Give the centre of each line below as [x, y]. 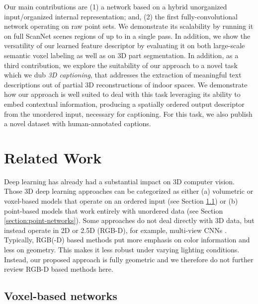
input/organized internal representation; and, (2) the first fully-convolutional [121, 16]
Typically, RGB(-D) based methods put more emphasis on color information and [127, 240]
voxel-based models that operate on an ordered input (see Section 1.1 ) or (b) [121, 201]
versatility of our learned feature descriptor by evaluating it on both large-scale [125, 45]
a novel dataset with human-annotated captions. [78, 123]
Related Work [53, 157]
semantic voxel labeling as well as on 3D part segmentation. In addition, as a [121, 55]
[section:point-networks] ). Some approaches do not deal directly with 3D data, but [129, 220]
